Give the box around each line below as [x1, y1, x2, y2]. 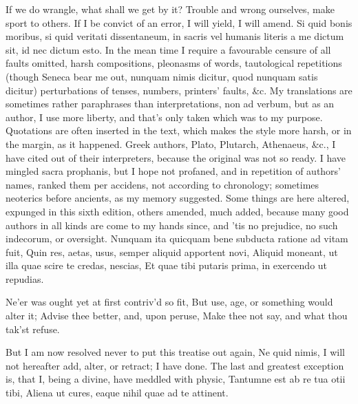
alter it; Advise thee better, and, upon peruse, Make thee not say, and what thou [6, 308, 348, 323]
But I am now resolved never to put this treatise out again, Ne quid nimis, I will [6, 345, 345, 359]
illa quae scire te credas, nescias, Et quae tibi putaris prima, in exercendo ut [6, 258, 328, 273]
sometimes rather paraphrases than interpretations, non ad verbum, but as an [6, 96, 335, 111]
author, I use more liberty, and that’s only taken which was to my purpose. [6, 109, 323, 124]
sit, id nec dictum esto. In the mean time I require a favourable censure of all [6, 42, 331, 56]
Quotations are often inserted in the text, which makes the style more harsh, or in [6, 123, 352, 138]
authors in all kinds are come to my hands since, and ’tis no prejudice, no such [6, 217, 338, 232]
